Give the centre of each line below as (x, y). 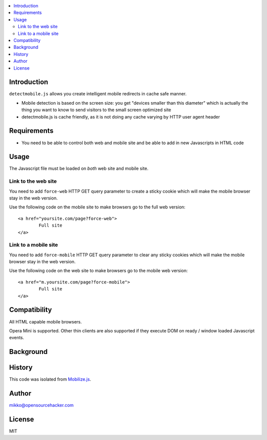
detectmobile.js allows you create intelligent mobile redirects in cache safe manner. (98, 94)
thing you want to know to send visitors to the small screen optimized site (96, 110)
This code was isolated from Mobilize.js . (50, 379)
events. (17, 338)
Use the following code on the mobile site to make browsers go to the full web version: (97, 207)
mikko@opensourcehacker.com (42, 405)
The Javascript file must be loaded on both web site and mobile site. (79, 168)
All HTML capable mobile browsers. (45, 321)
